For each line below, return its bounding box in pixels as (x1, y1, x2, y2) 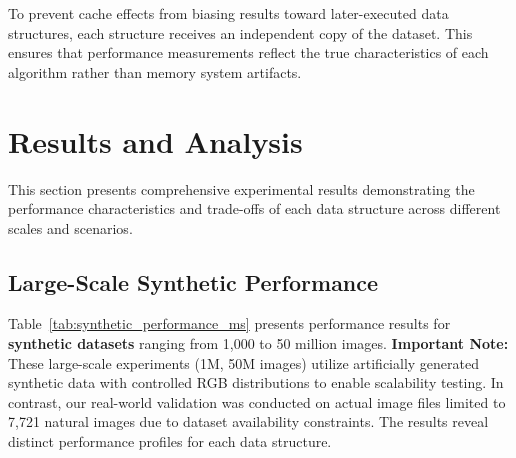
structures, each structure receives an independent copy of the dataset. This (8, 22, 473, 43)
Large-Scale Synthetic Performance (8, 266, 379, 297)
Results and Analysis (8, 120, 303, 161)
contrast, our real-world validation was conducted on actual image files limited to (8, 391, 506, 412)
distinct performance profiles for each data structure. (8, 431, 332, 452)
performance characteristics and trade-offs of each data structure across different (8, 198, 501, 219)
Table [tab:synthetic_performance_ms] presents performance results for (8, 313, 451, 334)
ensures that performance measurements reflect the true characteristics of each (8, 42, 489, 63)
